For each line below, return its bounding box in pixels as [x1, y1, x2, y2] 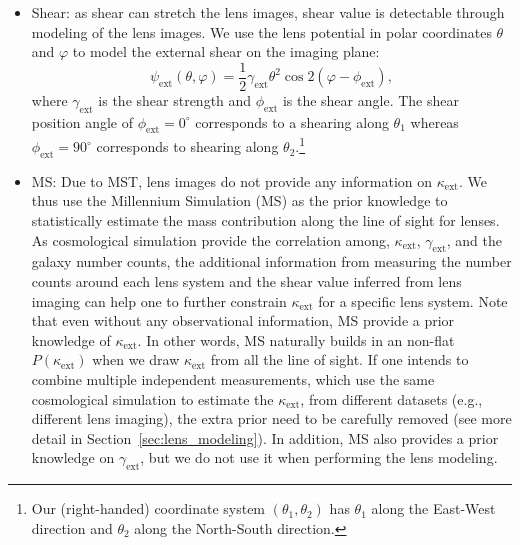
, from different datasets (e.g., [300, 388, 483, 409]
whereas [410, 111, 459, 132]
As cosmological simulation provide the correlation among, [31, 229, 390, 250]
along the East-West [371, 498, 496, 519]
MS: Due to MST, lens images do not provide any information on [31, 170, 433, 191]
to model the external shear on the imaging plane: [72, 41, 380, 62]
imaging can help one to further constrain [31, 290, 287, 311]
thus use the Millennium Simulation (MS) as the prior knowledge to [31, 190, 448, 211]
